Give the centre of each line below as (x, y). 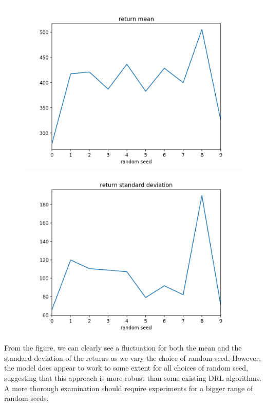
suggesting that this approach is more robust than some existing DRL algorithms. (133, 378)
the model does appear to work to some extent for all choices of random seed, (126, 368)
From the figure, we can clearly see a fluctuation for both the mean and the (123, 348)
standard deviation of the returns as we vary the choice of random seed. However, (132, 357)
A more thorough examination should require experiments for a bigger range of (129, 388)
